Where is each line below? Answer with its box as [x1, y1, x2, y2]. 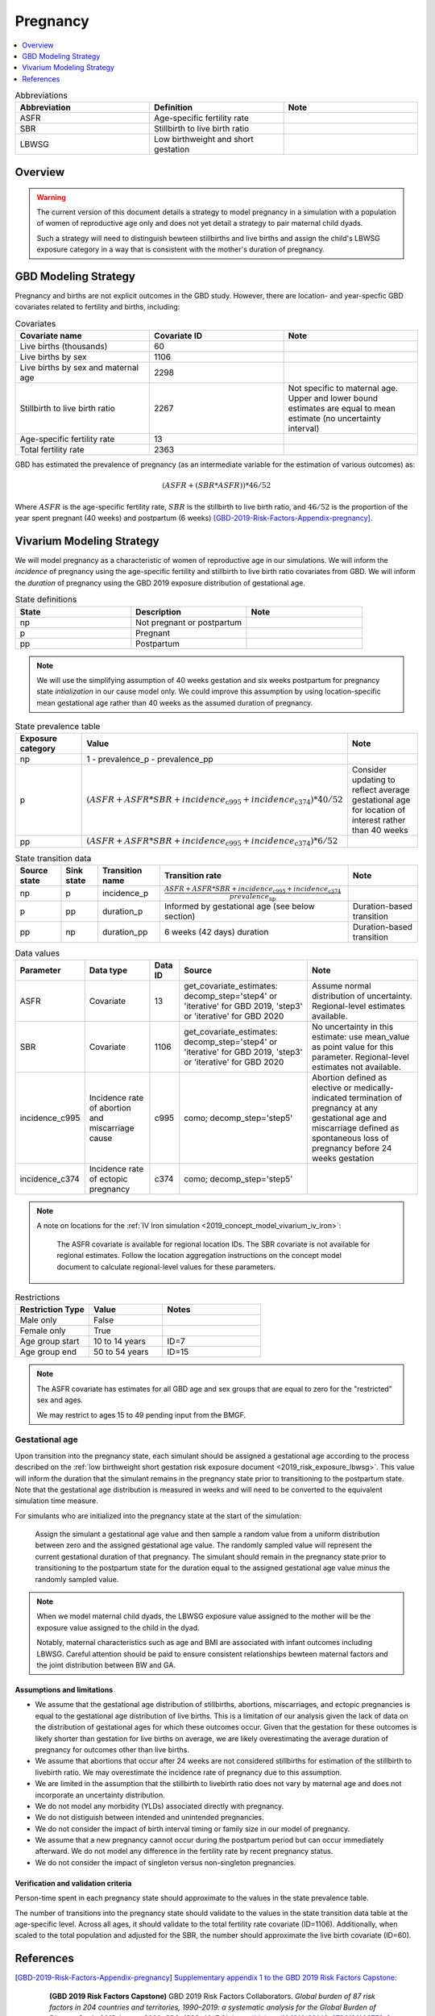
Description [135, 606, 181, 617]
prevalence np [230, 892, 276, 902]
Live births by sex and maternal [19, 362, 139, 373]
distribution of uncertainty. [311, 990, 412, 1002]
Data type [89, 964, 128, 976]
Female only [19, 1325, 66, 1336]
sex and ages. [36, 1395, 84, 1405]
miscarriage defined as [311, 1123, 400, 1134]
